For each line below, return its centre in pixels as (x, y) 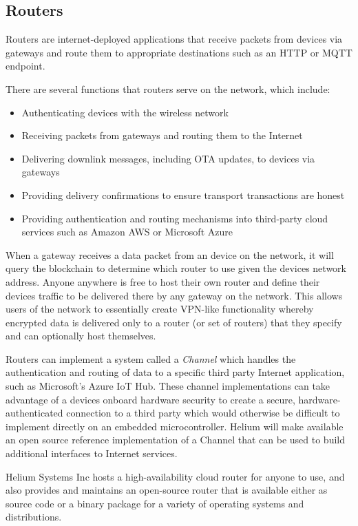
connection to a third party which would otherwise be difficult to (203, 413)
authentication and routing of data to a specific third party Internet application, (175, 372)
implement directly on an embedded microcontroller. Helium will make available (175, 426)
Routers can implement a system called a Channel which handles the (151, 358)
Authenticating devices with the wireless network (125, 112)
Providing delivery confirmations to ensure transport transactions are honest (183, 194)
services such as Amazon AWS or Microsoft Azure (127, 232)
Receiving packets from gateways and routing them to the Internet (162, 135)
